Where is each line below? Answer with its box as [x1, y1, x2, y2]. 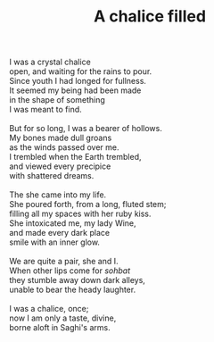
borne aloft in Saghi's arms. [9, 322, 111, 333]
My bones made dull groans [9, 132, 112, 144]
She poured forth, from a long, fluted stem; [9, 199, 167, 210]
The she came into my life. [9, 189, 107, 200]
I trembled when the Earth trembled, [9, 152, 142, 163]
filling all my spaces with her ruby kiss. [9, 208, 152, 220]
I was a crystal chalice [9, 56, 91, 68]
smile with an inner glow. [9, 237, 101, 247]
